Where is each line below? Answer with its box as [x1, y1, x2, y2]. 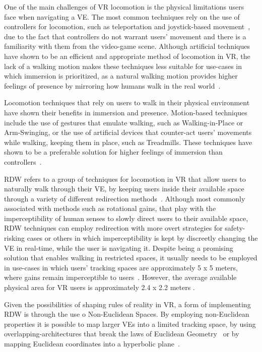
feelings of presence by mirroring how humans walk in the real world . [4, 80, 221, 91]
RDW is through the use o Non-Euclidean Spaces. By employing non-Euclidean [4, 309, 249, 319]
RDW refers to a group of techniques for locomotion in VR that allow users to [4, 173, 246, 184]
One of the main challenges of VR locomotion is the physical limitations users [4, 2, 244, 12]
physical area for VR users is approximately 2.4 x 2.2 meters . [4, 282, 195, 293]
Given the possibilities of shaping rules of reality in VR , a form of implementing [4, 299, 251, 309]
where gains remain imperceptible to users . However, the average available [4, 272, 237, 283]
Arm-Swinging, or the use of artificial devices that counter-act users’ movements [4, 127, 252, 137]
